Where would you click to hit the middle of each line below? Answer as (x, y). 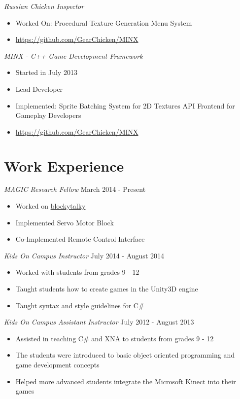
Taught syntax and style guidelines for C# (80, 305)
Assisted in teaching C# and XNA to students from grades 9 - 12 (115, 338)
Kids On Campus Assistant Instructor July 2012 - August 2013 (99, 322)
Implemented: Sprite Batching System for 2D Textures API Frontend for (125, 105)
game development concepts (57, 364)
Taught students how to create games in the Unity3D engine (107, 289)
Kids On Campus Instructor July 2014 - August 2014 (84, 255)
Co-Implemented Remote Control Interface (80, 239)
